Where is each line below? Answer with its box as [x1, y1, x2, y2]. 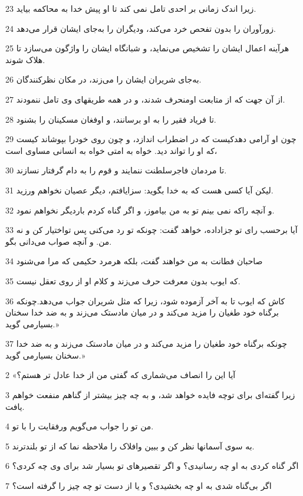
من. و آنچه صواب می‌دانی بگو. [5, 235, 112, 247]
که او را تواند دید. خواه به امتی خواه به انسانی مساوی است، [5, 144, 218, 156]
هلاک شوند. [5, 53, 45, 65]
